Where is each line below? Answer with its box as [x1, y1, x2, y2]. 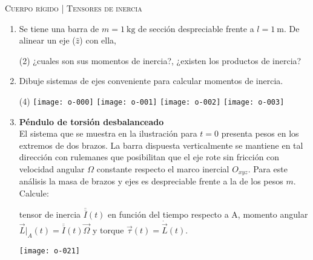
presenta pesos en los [221, 127, 299, 140]
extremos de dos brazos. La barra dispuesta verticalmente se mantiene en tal [19, 138, 303, 151]
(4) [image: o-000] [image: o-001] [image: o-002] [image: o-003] [19, 94, 285, 107]
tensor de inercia [19, 208, 81, 221]
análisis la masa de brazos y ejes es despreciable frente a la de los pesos [19, 175, 283, 187]
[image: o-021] [19, 246, 81, 255]
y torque [92, 224, 124, 236]
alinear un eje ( [19, 34, 76, 47]
